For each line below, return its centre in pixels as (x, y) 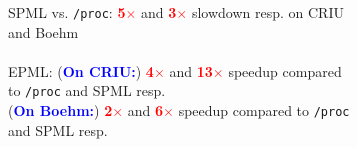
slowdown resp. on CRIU (267, 12)
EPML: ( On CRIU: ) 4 (81, 70)
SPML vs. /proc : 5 (67, 12)
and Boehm (43, 31)
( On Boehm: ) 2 (60, 110)
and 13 (191, 70)
